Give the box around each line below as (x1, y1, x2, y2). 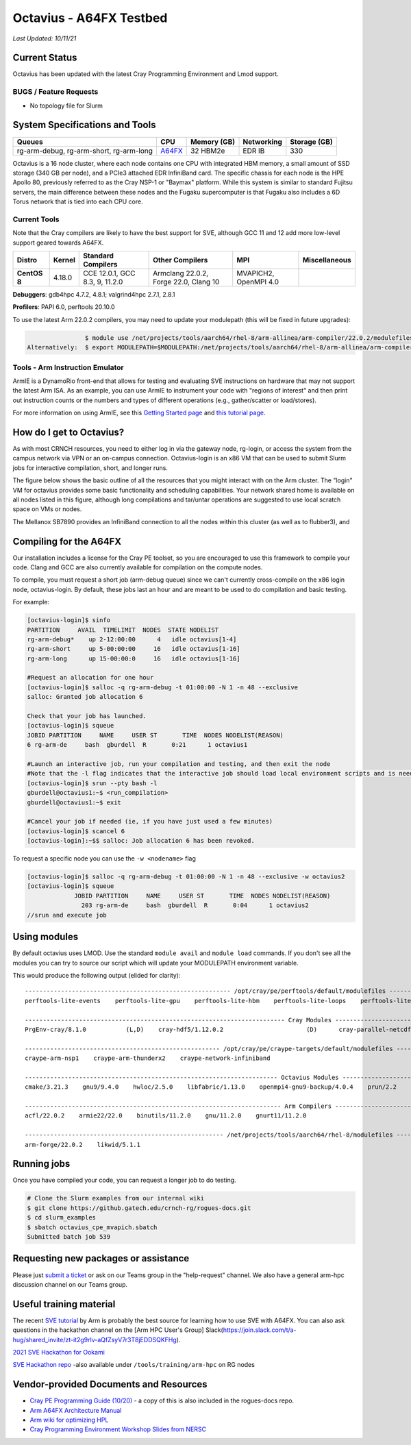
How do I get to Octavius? (12, 426, 125, 438)
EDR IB (242, 146, 265, 156)
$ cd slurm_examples (27, 1213, 96, 1222)
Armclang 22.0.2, (153, 268, 209, 277)
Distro (16, 255, 38, 264)
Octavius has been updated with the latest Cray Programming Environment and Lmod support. (12, 70, 279, 78)
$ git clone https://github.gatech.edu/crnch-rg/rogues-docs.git (27, 1204, 251, 1212)
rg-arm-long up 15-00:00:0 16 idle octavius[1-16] (27, 654, 240, 663)
